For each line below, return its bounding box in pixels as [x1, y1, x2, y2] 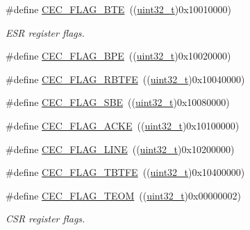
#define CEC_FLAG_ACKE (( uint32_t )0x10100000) [6, 118, 240, 132]
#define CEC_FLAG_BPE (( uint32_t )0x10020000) [6, 48, 231, 63]
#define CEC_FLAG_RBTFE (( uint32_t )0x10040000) [6, 71, 245, 86]
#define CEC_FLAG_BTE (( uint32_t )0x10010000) [6, 2, 232, 16]
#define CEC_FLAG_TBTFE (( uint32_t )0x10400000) [6, 165, 245, 179]
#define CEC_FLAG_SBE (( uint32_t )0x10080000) [6, 95, 230, 109]
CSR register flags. [6, 211, 85, 226]
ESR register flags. [6, 25, 85, 39]
